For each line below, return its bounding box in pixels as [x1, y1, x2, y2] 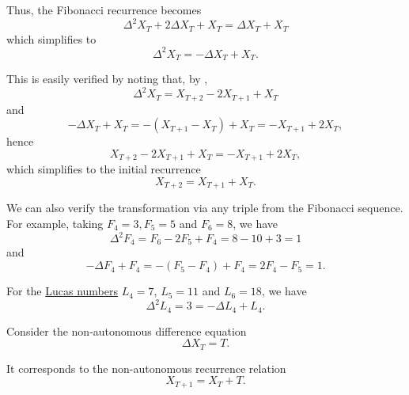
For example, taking [6, 215, 104, 231]
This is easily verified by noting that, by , [6, 70, 208, 87]
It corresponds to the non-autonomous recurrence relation [6, 359, 286, 376]
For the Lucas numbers [6, 283, 119, 299]
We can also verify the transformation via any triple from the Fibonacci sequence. [6, 199, 403, 216]
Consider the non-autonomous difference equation [6, 322, 247, 339]
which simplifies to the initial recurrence [6, 161, 201, 177]
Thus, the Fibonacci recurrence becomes [6, 2, 202, 17]
